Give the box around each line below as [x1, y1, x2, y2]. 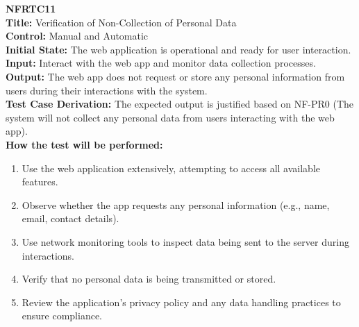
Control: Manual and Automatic [6, 28, 149, 43]
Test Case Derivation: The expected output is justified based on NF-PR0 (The [6, 97, 354, 111]
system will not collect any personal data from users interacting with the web [6, 110, 335, 124]
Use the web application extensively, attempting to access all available [22, 160, 321, 175]
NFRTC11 [6, 1, 56, 15]
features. [22, 174, 58, 189]
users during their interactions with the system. [6, 83, 208, 97]
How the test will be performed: [6, 137, 163, 151]
